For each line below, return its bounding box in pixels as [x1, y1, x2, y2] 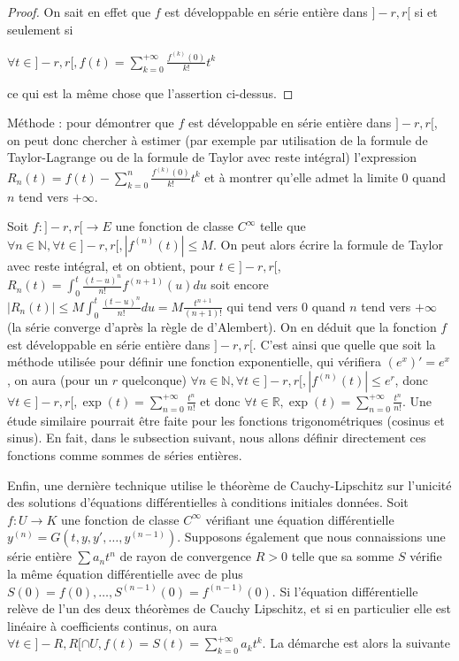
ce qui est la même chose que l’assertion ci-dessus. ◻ [7, 83, 294, 102]
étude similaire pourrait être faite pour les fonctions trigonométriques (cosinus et [7, 411, 445, 429]
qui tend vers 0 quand [226, 296, 346, 315]
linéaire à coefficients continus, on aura [7, 616, 218, 634]
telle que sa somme [291, 547, 394, 565]
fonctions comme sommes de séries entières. [7, 445, 242, 464]
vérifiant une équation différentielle [205, 510, 394, 528]
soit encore [210, 275, 269, 294]
